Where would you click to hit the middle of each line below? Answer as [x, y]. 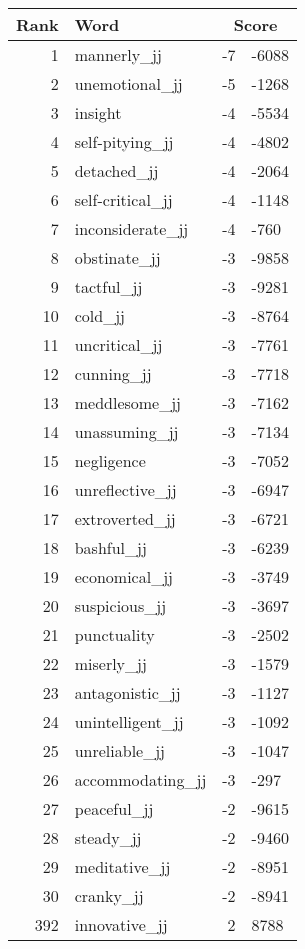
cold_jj [99, 315]
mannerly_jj [118, 54]
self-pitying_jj [124, 141]
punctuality [114, 634]
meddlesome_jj [128, 402]
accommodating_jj [140, 779]
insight [98, 112]
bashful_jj [110, 547]
